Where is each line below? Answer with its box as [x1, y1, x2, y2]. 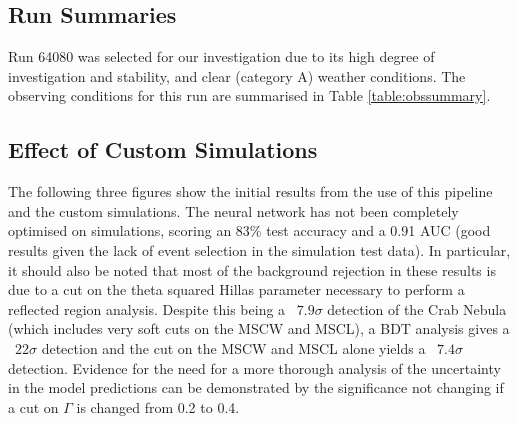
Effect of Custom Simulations [8, 134, 318, 165]
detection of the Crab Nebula [327, 298, 507, 319]
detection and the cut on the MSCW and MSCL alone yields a [41, 337, 426, 358]
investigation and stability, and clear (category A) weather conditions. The [8, 65, 466, 86]
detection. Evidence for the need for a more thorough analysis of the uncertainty [8, 357, 501, 378]
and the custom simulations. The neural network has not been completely [8, 200, 459, 221]
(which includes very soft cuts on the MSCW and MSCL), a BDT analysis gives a [8, 318, 510, 339]
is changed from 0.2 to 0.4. [76, 396, 240, 417]
